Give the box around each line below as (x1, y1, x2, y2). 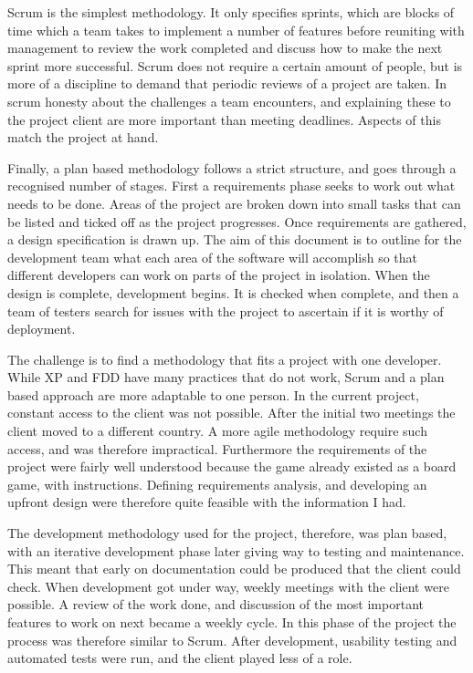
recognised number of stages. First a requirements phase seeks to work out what (7, 176, 456, 195)
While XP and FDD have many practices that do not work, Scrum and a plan (7, 368, 445, 387)
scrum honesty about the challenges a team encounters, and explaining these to (7, 91, 451, 110)
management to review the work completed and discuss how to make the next (7, 38, 443, 57)
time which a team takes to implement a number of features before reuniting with (7, 20, 465, 39)
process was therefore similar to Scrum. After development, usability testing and (7, 630, 457, 649)
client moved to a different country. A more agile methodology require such (7, 421, 427, 440)
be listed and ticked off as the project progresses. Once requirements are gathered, (7, 212, 467, 231)
